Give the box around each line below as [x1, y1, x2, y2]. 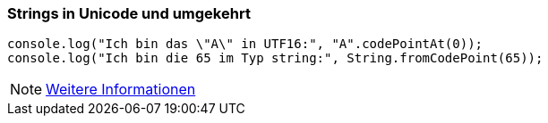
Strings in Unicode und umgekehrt [7, 4, 251, 22]
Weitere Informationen [46, 80, 196, 99]
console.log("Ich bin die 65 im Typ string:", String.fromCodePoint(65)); [7, 51, 544, 66]
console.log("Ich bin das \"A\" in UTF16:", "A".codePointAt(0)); [7, 37, 484, 52]
